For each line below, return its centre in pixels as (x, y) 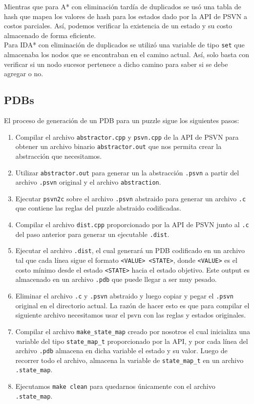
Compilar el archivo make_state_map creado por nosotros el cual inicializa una (133, 331)
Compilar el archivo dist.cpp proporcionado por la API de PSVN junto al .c (132, 224)
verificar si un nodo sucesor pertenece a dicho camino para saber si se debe (116, 64)
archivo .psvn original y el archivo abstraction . (88, 182)
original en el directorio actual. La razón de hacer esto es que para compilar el (132, 305)
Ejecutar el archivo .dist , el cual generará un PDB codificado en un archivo (130, 250)
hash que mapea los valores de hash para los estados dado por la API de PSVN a (126, 16)
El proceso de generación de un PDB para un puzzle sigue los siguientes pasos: (122, 120)
